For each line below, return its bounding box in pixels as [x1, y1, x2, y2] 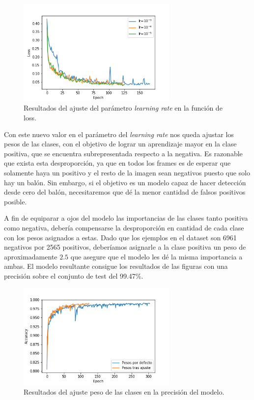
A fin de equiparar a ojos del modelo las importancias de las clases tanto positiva [4, 213, 248, 223]
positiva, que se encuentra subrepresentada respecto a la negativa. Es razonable [4, 148, 243, 158]
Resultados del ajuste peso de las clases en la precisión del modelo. [24, 387, 225, 397]
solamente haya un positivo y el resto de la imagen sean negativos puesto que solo [4, 168, 251, 178]
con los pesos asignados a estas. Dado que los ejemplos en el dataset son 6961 [4, 232, 237, 242]
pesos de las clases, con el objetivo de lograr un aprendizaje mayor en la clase [4, 139, 237, 149]
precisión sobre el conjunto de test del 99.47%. [4, 270, 143, 281]
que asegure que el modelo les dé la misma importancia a [70, 251, 243, 261]
